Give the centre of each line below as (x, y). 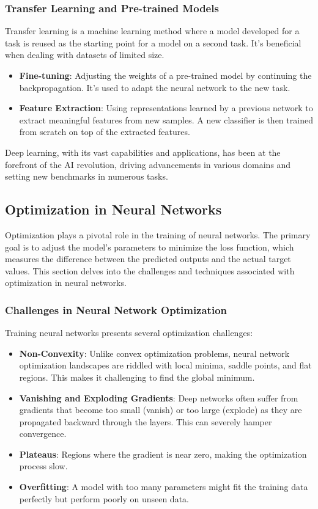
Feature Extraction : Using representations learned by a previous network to (166, 108)
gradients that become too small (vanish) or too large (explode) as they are (161, 410)
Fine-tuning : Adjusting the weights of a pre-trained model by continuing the (165, 75)
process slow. (43, 466)
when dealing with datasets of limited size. (85, 55)
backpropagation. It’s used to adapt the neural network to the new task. (155, 87)
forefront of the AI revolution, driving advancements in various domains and (148, 164)
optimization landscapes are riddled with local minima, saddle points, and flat (165, 365)
